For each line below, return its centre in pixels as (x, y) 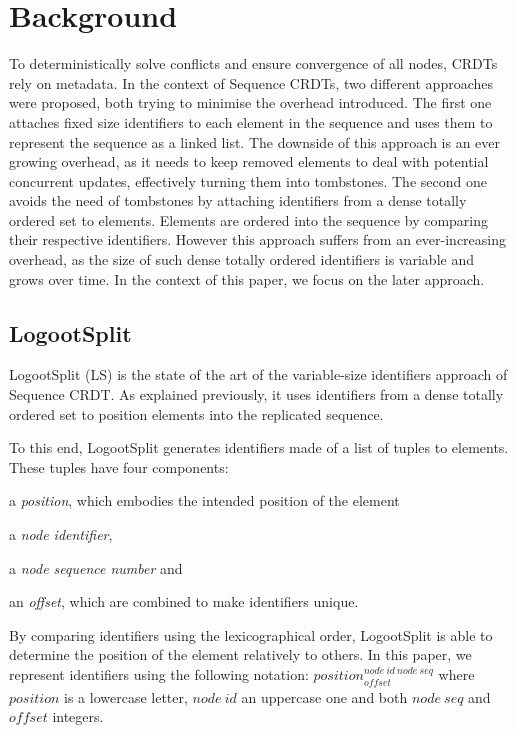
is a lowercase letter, (126, 696)
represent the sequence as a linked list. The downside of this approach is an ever (255, 141)
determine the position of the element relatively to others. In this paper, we (240, 654)
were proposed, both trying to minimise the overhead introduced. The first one (250, 102)
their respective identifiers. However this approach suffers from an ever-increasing (257, 239)
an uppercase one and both (324, 696)
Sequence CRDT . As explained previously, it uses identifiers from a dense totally (256, 394)
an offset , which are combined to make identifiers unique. (184, 601)
